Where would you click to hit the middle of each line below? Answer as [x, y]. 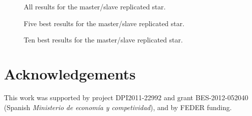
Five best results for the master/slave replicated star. [104, 23]
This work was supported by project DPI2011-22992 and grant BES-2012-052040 [126, 97]
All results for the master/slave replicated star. [95, 6]
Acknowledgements [70, 73]
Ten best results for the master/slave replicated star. [103, 40]
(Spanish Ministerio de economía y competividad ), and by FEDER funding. [118, 107]
